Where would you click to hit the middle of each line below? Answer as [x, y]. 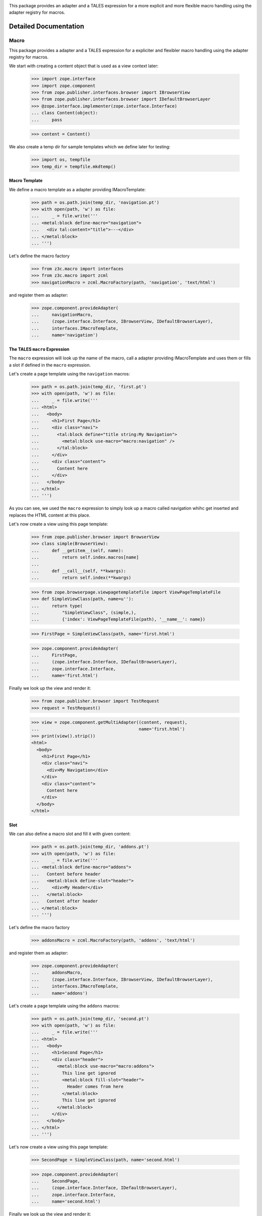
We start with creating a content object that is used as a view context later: [84, 66]
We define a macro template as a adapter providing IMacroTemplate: [77, 189]
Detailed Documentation [47, 27]
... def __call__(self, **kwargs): [79, 571]
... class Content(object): [65, 113]
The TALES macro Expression [39, 349]
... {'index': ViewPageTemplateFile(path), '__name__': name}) [118, 619]
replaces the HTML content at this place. [50, 515]
